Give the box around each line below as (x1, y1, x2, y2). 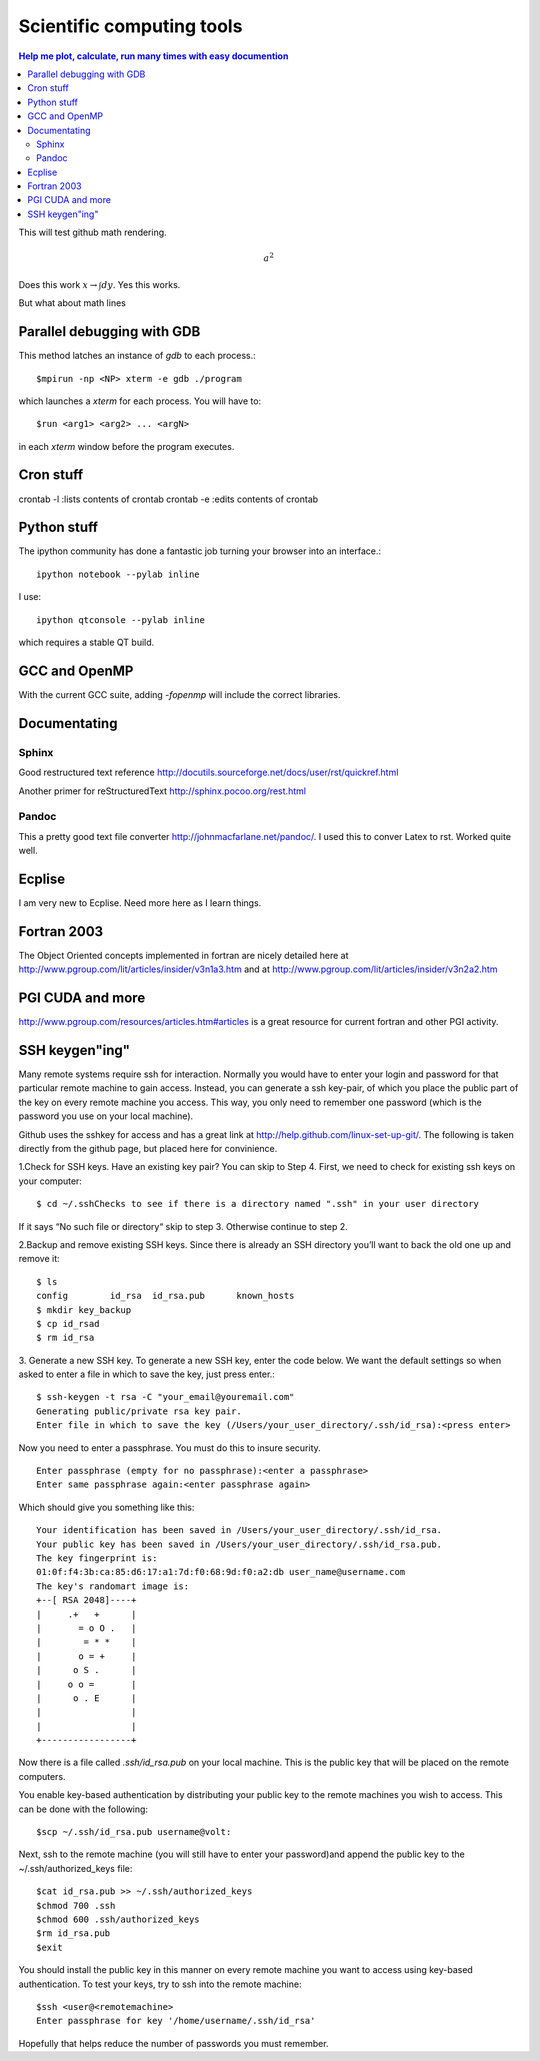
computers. (18, 1770, 66, 1782)
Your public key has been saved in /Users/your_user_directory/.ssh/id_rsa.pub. (36, 1538, 443, 1550)
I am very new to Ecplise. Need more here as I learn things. (18, 896, 262, 909)
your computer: (18, 1175, 82, 1187)
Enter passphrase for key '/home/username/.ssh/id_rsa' (36, 2015, 316, 2027)
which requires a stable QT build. (18, 636, 155, 649)
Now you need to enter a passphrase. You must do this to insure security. (18, 1441, 322, 1454)
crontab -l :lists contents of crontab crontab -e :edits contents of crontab (18, 493, 319, 505)
